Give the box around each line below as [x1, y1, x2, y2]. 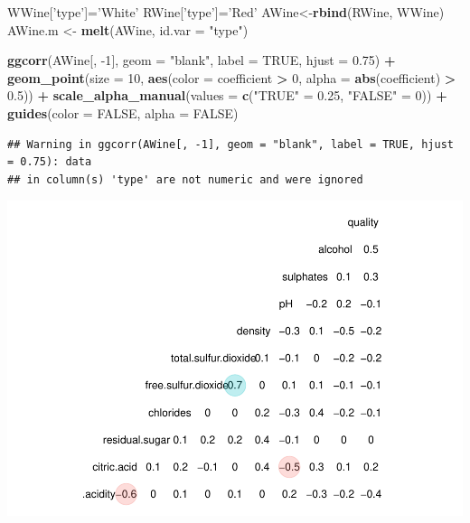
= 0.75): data [7, 155, 92, 169]
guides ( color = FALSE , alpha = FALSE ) [7, 103, 239, 122]
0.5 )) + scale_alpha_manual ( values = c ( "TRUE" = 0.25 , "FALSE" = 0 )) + [7, 86, 447, 105]
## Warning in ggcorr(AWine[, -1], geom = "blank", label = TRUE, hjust [7, 137, 454, 151]
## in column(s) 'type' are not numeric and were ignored [7, 173, 363, 186]
